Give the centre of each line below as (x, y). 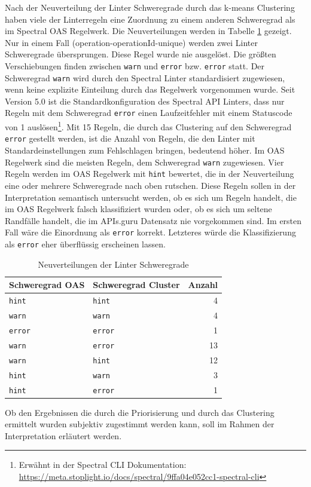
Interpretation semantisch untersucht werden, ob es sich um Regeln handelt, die (151, 197)
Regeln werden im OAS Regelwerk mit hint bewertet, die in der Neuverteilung (150, 174)
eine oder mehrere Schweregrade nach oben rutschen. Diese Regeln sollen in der (150, 185)
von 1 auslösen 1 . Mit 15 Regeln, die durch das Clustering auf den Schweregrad (148, 126)
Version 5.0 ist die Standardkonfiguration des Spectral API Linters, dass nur (145, 101)
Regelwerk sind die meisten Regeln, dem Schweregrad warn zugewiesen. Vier (144, 162)
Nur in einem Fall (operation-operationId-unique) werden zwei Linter (131, 42)
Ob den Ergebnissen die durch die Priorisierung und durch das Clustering (140, 412)
